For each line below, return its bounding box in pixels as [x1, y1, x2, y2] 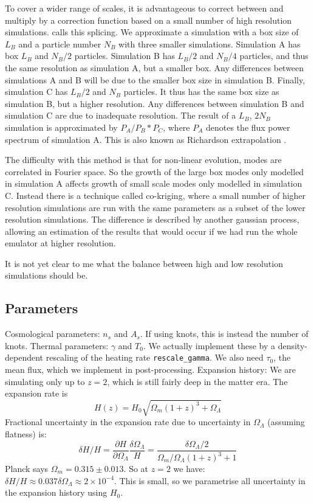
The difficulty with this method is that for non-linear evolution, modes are [5, 153, 282, 166]
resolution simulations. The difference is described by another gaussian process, [5, 213, 299, 226]
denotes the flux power [206, 120, 290, 133]
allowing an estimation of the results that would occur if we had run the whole [5, 224, 298, 237]
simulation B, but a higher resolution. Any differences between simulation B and [5, 97, 304, 109]
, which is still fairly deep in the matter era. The [107, 375, 288, 387]
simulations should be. [5, 269, 88, 282]
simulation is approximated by [5, 120, 118, 133]
